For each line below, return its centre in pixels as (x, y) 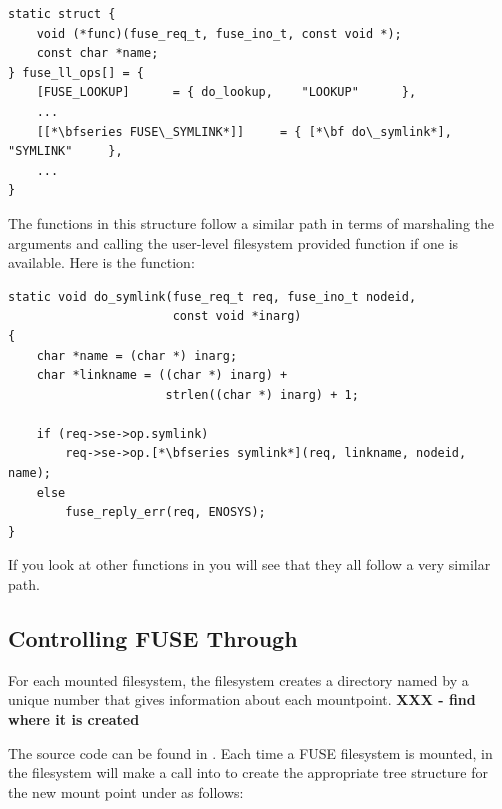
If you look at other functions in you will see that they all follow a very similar (249, 564)
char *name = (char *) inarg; (137, 355)
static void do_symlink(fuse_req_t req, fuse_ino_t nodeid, (212, 296)
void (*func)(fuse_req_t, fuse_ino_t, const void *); (219, 33)
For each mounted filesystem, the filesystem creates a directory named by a (238, 679)
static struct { (62, 14)
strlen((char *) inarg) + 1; (262, 394)
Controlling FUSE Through (153, 638)
